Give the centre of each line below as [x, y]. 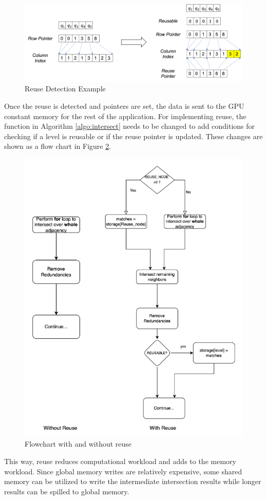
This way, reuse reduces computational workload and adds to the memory [120, 461]
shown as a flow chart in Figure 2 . [58, 146]
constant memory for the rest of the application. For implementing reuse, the [125, 116]
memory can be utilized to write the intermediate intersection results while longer [133, 481]
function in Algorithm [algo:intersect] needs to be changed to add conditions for [130, 126]
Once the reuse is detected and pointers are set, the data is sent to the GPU [124, 106]
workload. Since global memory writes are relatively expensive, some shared [123, 471]
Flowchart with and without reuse [78, 444]
